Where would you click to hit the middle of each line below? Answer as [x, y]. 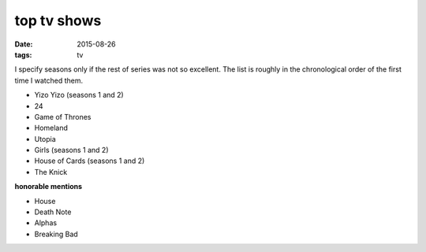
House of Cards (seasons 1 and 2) [90, 161]
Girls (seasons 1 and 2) [72, 150]
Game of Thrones [63, 117]
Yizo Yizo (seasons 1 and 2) [79, 95]
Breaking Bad [56, 234]
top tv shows [58, 20]
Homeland [51, 128]
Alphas [46, 223]
